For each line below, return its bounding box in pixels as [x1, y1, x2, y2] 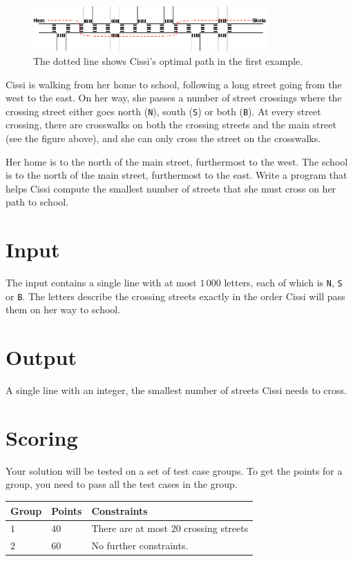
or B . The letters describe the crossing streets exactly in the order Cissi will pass [6, 288, 345, 303]
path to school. [6, 195, 69, 209]
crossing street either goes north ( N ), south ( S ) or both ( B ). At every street [6, 104, 321, 118]
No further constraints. [91, 538, 189, 553]
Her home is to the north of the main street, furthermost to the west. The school [6, 154, 348, 168]
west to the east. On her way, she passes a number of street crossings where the [6, 90, 342, 105]
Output [6, 343, 77, 371]
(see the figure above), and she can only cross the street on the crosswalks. [6, 130, 321, 145]
